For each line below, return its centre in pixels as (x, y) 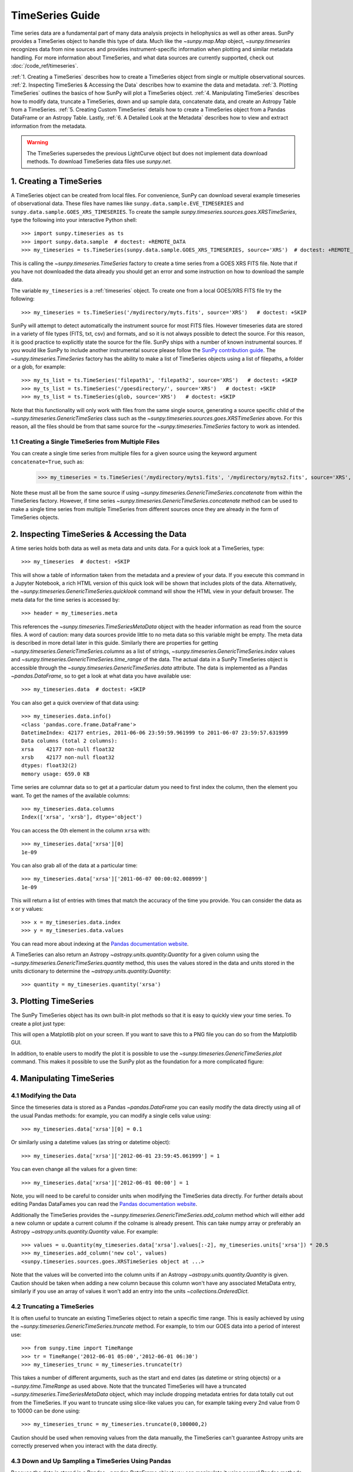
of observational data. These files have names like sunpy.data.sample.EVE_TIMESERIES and (127, 204)
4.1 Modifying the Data (44, 1095)
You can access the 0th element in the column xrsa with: (81, 830)
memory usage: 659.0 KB (56, 774)
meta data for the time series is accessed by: (65, 599)
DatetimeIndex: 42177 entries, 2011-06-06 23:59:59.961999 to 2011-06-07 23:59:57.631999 (155, 732)
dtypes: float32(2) (49, 766)
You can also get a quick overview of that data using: (75, 702)
